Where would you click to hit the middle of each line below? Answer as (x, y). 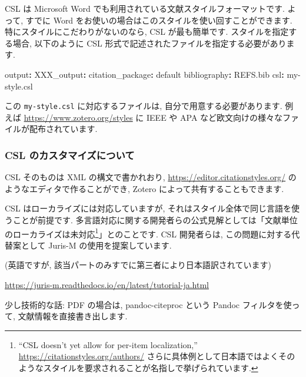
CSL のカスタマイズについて (70, 155)
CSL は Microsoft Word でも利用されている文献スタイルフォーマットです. (145, 8)
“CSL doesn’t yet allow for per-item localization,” (108, 344)
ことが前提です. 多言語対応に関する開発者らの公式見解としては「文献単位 (155, 220)
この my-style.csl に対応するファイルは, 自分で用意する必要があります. (144, 106)
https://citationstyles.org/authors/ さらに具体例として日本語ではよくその (157, 356)
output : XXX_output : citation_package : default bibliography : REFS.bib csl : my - (153, 74)
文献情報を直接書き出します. (73, 316)
